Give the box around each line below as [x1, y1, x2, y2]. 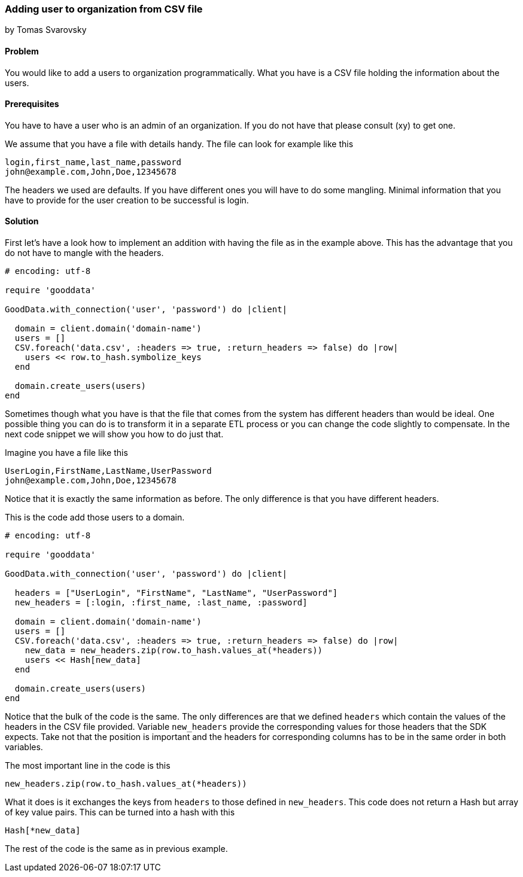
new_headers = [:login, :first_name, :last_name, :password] [14, 598, 308, 608]
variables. [5, 742, 43, 753]
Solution [5, 216, 39, 227]
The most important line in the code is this [5, 760, 171, 771]
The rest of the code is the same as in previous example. [5, 843, 228, 854]
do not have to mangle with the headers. [5, 248, 164, 258]
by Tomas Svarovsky [5, 25, 87, 35]
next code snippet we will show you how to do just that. [5, 429, 224, 440]
